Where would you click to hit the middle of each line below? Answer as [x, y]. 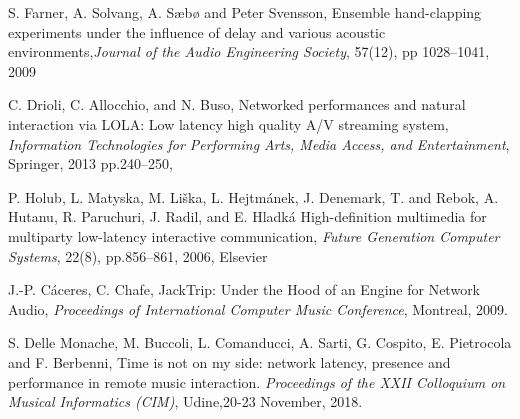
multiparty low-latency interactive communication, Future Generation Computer [254, 235]
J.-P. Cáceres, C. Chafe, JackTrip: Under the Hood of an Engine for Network [244, 289]
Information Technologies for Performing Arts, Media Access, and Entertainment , [259, 143]
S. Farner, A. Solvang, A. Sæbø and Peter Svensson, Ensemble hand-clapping [245, 12]
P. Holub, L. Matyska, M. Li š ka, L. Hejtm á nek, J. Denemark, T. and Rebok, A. [253, 196]
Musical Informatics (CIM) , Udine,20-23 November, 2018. [185, 401]
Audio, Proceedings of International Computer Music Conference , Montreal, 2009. [258, 308]
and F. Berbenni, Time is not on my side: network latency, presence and [229, 361]
